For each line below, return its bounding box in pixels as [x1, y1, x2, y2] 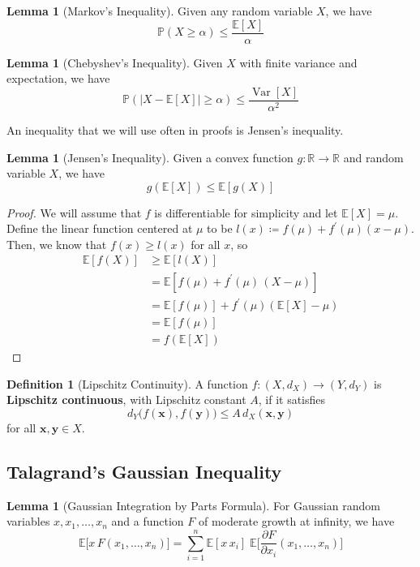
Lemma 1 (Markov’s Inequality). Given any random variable [6, 2, 313, 19]
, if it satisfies [258, 391, 326, 408]
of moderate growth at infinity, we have [198, 513, 395, 530]
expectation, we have [6, 70, 110, 87]
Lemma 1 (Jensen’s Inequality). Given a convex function [6, 148, 294, 165]
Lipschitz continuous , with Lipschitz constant [6, 391, 246, 408]
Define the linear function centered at [6, 220, 193, 237]
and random [343, 148, 404, 165]
